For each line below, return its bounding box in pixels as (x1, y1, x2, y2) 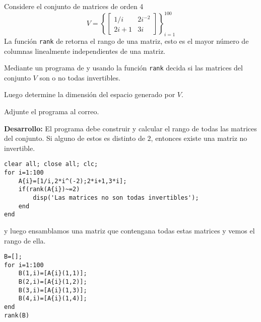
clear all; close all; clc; (4, 160, 98, 168)
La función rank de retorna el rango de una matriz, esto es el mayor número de (4, 35, 249, 46)
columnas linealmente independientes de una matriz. (4, 45, 166, 56)
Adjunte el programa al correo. (4, 106, 99, 116)
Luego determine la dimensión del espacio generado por (4, 89, 175, 100)
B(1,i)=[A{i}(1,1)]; (18, 270, 87, 277)
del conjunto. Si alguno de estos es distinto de (4, 133, 145, 143)
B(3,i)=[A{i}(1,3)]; (18, 286, 87, 294)
